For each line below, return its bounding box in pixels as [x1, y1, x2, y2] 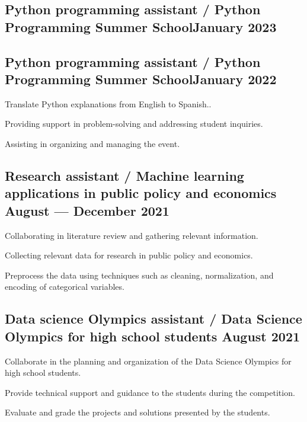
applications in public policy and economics [5, 184, 277, 202]
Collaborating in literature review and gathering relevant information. [5, 229, 258, 241]
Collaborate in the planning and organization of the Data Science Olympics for [5, 354, 292, 367]
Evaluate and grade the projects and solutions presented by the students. [5, 406, 270, 418]
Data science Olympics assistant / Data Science [5, 309, 302, 328]
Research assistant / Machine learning [5, 166, 244, 184]
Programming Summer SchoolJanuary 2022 [5, 69, 277, 88]
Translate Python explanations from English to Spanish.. [5, 97, 212, 110]
